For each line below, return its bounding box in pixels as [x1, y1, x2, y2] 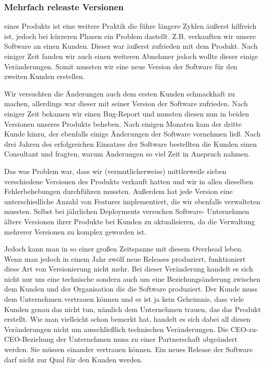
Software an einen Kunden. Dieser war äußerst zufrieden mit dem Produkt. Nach [4, 41, 258, 51]
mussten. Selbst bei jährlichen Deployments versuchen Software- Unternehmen [4, 206, 250, 217]
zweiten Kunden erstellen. [4, 71, 85, 82]
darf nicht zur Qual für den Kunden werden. [4, 354, 143, 364]
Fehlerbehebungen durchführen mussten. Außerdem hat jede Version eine [4, 186, 233, 197]
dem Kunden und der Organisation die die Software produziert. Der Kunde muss [4, 283, 258, 294]
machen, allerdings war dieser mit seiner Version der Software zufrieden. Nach [4, 98, 248, 109]
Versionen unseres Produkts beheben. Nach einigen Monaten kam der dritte [4, 118, 242, 129]
